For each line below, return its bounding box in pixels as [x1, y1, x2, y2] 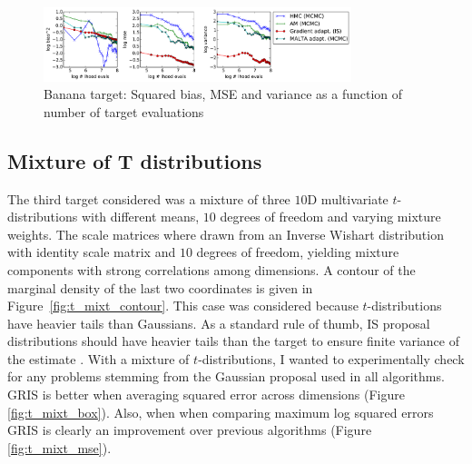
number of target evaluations [44, 102, 204, 121]
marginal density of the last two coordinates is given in [7, 278, 313, 297]
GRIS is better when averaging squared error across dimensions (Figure [7, 385, 405, 404]
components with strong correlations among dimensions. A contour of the [7, 260, 416, 279]
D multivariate [307, 189, 388, 208]
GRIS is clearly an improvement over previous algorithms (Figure [7, 420, 372, 439]
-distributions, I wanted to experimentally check [198, 349, 465, 368]
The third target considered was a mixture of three [7, 189, 290, 208]
